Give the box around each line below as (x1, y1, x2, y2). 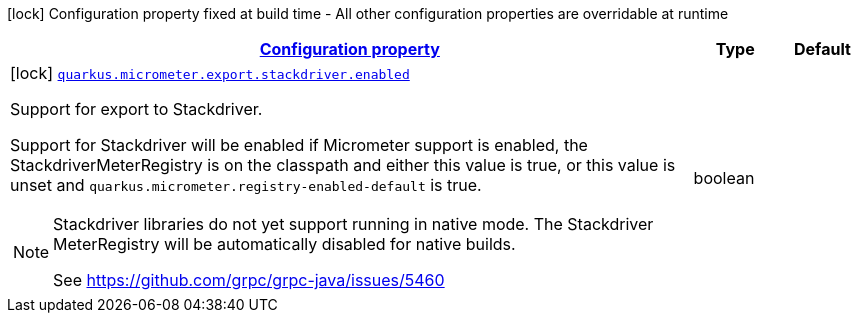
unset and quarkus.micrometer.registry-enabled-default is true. (10, 175, 482, 195)
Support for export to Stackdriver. (10, 99, 263, 119)
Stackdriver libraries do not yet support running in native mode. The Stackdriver (53, 214, 654, 234)
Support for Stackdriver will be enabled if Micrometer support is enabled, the (10, 135, 588, 155)
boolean (693, 168, 755, 188)
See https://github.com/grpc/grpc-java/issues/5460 (53, 270, 445, 290)
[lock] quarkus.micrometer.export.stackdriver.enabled (10, 63, 410, 83)
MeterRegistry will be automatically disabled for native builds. (53, 234, 516, 254)
